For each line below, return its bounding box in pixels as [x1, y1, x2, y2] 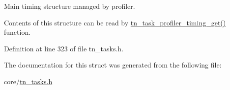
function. [4, 27, 31, 37]
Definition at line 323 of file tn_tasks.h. [4, 43, 124, 53]
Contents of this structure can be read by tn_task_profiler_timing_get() [4, 17, 226, 27]
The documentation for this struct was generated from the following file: [4, 60, 222, 70]
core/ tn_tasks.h [4, 76, 53, 86]
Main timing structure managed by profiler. [4, 1, 135, 11]
